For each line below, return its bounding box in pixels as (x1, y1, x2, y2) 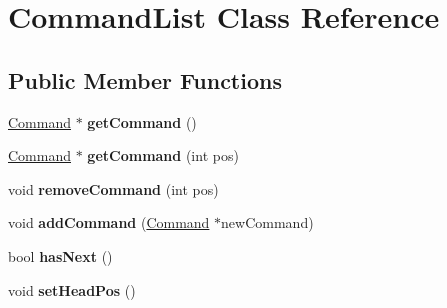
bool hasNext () (8, 245, 113, 266)
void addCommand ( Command (8, 212, 210, 233)
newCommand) (221, 212, 314, 233)
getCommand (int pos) (87, 145, 239, 166)
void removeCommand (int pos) (8, 178, 219, 199)
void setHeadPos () (8, 279, 136, 300)
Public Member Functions (8, 64, 282, 95)
